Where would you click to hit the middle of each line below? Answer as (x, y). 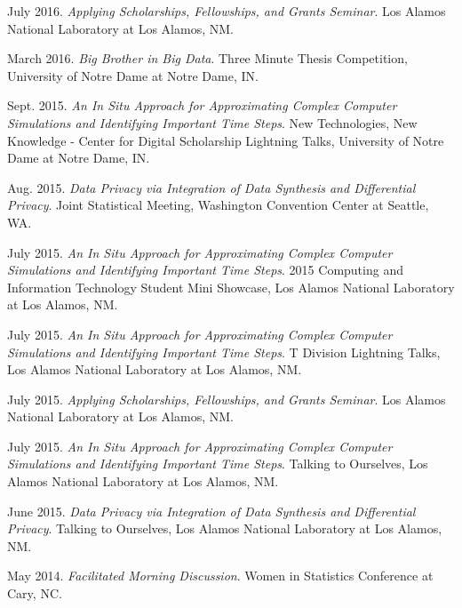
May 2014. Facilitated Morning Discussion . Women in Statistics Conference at (220, 576)
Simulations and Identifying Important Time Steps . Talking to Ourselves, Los (218, 464)
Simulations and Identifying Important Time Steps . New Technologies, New (212, 122)
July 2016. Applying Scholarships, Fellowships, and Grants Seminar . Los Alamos (227, 11)
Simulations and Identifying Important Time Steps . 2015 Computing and (205, 270)
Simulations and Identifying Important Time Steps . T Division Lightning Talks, (224, 352)
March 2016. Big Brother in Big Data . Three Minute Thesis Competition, (207, 58)
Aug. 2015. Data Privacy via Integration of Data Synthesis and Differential (211, 187)
